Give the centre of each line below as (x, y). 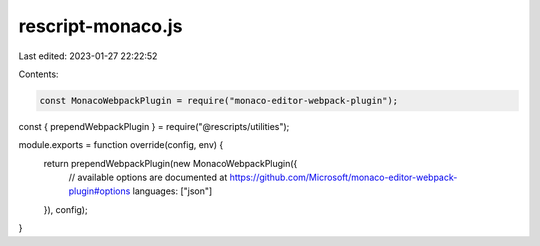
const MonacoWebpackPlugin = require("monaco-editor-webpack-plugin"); (219, 100)
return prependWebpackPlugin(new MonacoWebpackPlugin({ (170, 163)
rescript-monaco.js (100, 26)
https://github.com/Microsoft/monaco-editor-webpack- (343, 177)
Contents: (38, 74)
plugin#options (99, 191)
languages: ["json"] (172, 191)
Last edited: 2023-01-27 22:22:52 (88, 56)
